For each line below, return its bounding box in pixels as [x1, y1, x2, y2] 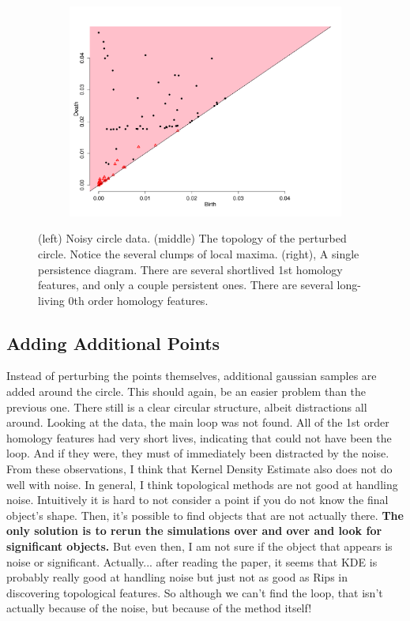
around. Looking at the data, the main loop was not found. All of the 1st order [6, 414, 389, 431]
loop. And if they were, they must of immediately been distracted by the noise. [6, 445, 389, 461]
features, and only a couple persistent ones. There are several [38, 277, 333, 293]
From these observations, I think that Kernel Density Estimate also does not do [6, 461, 393, 477]
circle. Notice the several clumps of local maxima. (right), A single [38, 245, 359, 262]
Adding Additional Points [6, 330, 220, 355]
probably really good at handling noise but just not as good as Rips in [6, 569, 348, 585]
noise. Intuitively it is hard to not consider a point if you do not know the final [6, 491, 389, 508]
